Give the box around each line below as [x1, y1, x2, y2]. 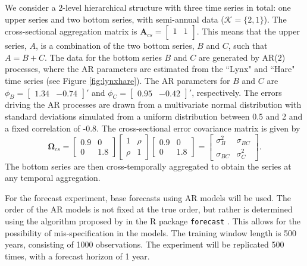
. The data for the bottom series [44, 51, 162, 63]
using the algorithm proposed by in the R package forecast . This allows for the [5, 215, 300, 227]
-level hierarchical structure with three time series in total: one [62, 1, 291, 13]
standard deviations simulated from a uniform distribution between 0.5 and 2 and [5, 109, 303, 122]
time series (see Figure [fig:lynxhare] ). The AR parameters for [5, 74, 230, 86]
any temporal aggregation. [5, 171, 101, 184]
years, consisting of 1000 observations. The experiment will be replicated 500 [5, 238, 284, 251]
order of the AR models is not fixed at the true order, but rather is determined [5, 203, 293, 215]
